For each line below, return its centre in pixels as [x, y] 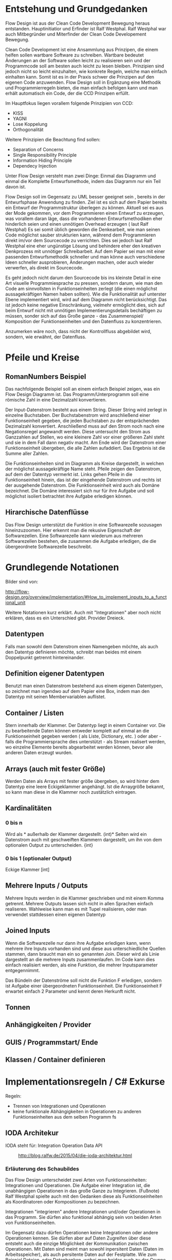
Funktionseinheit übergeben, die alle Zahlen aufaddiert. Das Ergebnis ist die [85, 448]
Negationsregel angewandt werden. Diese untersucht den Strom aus [78, 431]
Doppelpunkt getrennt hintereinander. [45, 657]
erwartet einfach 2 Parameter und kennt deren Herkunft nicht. [71, 991]
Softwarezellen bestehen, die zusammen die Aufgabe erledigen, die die [81, 541]
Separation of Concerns [38, 149]
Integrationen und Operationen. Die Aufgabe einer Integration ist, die [78, 1185]
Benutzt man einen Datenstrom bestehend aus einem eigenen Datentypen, [84, 686]
